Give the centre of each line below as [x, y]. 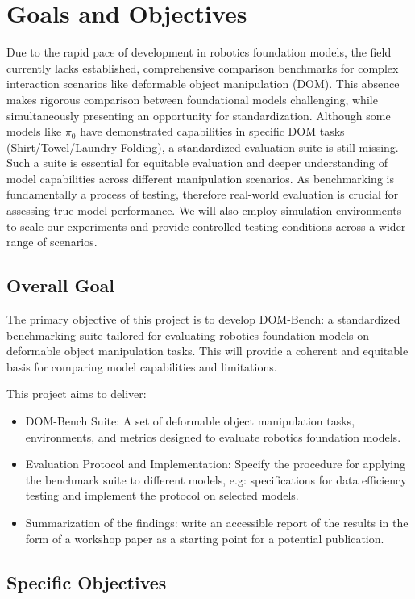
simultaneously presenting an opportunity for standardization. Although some [199, 115]
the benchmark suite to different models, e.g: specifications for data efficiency [216, 479]
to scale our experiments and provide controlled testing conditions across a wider [206, 226]
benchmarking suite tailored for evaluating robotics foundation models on [188, 335]
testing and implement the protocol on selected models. [162, 495]
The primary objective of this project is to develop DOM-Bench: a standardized [203, 319]
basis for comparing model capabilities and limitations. [142, 366]
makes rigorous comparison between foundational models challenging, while [192, 99]
